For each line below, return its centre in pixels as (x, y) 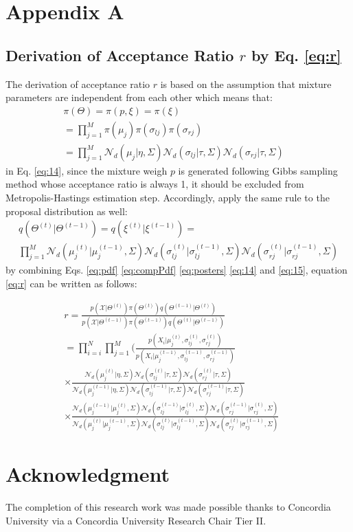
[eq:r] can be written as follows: (71, 283)
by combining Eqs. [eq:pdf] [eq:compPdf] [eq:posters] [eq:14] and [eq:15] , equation (176, 270)
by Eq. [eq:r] (296, 55)
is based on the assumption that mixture (246, 84)
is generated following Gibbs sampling (258, 170)
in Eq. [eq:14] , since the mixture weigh (87, 170)
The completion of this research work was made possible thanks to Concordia (168, 507)
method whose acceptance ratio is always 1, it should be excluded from (155, 184)
